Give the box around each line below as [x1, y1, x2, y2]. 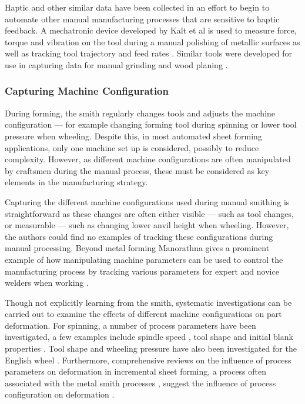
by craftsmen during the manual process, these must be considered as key [5, 164, 270, 176]
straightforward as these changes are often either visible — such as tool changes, [5, 207, 294, 219]
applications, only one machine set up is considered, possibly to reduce [5, 141, 259, 153]
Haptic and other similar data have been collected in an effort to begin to [5, 1, 270, 13]
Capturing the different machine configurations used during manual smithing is [5, 195, 290, 208]
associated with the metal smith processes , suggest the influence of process [5, 376, 276, 389]
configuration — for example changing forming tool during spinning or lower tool [5, 118, 297, 131]
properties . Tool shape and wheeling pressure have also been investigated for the [5, 342, 297, 355]
